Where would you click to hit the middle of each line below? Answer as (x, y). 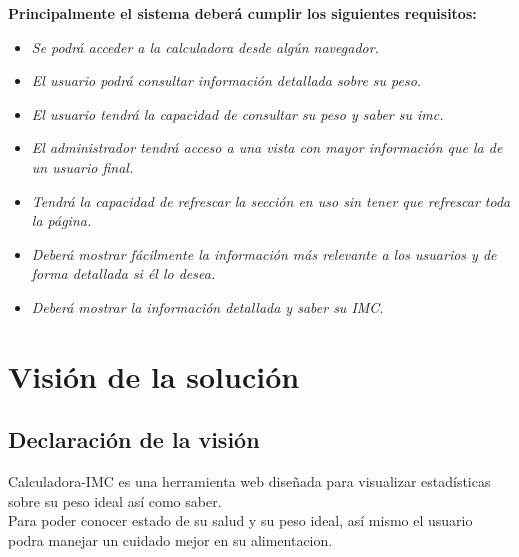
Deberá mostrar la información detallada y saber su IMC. (207, 306)
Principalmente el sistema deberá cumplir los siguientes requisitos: (242, 13)
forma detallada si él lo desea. (123, 273)
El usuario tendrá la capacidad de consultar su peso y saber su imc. (237, 113)
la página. (61, 220)
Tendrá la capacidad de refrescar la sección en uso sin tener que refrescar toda (271, 200)
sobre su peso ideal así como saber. (115, 500)
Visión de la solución (154, 375)
